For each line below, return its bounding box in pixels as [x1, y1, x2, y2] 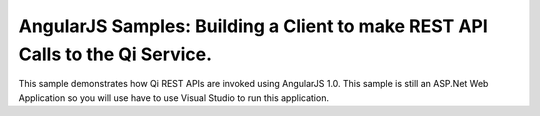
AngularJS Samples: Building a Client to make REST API [18, 15, 489, 37]
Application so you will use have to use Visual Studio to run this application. [18, 91, 330, 104]
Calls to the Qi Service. [18, 43, 213, 65]
